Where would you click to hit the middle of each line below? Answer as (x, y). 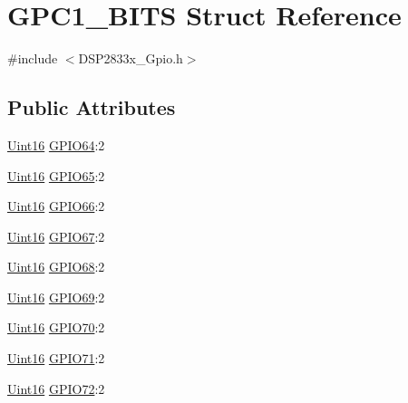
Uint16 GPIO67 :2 (56, 236)
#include (33, 58)
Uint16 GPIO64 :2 (56, 144)
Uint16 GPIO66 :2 (56, 206)
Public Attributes (92, 107)
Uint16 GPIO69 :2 (56, 297)
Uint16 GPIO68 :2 (56, 267)
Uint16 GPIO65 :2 (56, 175)
